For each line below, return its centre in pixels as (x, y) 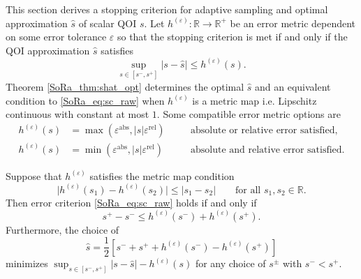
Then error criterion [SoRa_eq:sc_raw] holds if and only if (131, 202)
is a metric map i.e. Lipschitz (255, 100)
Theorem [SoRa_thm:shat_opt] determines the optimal (125, 87)
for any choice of (230, 263)
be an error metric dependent (293, 23)
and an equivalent (293, 87)
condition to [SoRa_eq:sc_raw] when (85, 100)
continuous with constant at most (78, 114)
